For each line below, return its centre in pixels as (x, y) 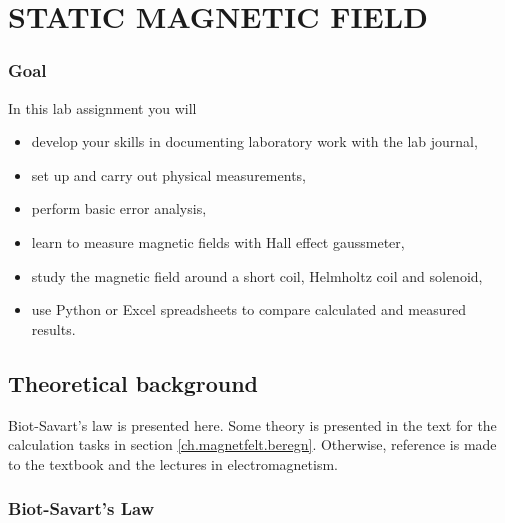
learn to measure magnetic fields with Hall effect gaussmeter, (218, 241)
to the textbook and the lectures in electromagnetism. (173, 463)
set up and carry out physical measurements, (168, 174)
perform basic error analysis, (119, 208)
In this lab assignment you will (102, 107)
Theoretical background (133, 382)
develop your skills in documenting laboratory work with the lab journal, (254, 141)
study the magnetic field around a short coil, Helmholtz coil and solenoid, (257, 275)
